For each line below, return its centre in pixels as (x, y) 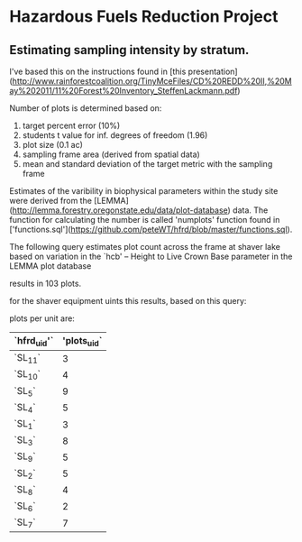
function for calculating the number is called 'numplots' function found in (145, 220)
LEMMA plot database (50, 266)
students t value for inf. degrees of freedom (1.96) (115, 135)
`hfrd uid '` (34, 342)
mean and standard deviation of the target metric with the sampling (147, 164)
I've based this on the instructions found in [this (98, 71)
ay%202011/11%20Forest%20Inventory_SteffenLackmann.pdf (124, 91)
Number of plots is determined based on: (86, 108)
